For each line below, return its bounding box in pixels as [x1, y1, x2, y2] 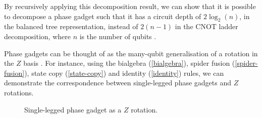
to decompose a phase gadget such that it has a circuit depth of [4, 11, 201, 21]
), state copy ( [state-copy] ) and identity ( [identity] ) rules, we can [24, 67, 224, 78]
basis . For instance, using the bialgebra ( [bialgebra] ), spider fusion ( [23, 58, 235, 68]
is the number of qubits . [79, 31, 156, 41]
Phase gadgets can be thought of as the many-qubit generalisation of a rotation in [4, 48, 258, 58]
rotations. [4, 87, 34, 97]
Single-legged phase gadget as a [24, 104, 122, 114]
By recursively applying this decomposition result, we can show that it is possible [4, 1, 256, 11]
